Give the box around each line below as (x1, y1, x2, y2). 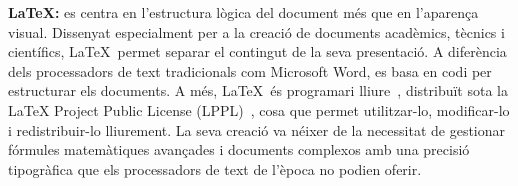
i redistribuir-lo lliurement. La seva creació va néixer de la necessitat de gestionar (8, 119, 506, 140)
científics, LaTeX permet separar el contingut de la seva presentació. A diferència (8, 41, 507, 62)
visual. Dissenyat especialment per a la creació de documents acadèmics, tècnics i (8, 21, 505, 42)
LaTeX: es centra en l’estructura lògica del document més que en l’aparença (8, 2, 479, 22)
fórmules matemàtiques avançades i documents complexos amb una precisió (8, 139, 470, 160)
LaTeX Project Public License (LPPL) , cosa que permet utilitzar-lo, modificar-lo (8, 99, 510, 120)
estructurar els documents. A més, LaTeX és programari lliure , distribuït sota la (8, 80, 508, 101)
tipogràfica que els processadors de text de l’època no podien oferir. (8, 158, 422, 179)
